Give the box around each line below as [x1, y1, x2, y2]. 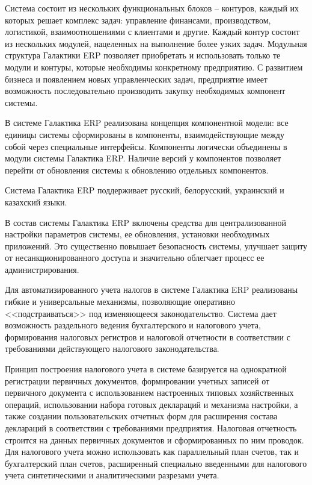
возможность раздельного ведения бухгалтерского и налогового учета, [5, 319, 261, 331]
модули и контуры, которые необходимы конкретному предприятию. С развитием [5, 60, 303, 73]
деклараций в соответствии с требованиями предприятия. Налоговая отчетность [5, 422, 297, 434]
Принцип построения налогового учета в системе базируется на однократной [5, 363, 287, 375]
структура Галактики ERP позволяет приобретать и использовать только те [5, 49, 281, 61]
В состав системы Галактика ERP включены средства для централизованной [5, 216, 286, 228]
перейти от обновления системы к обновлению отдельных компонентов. [5, 163, 269, 176]
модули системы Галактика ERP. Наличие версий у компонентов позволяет [5, 152, 281, 164]
